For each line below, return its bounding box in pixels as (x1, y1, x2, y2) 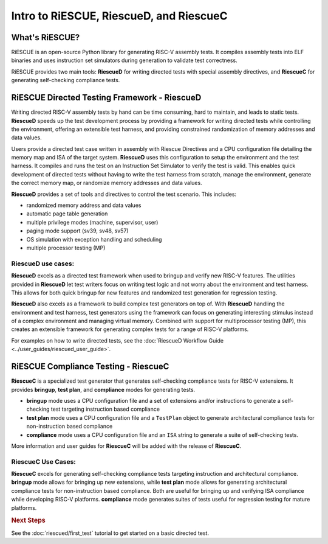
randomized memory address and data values (26, 201, 142, 209)
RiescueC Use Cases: (11, 457, 76, 466)
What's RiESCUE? (11, 32, 80, 43)
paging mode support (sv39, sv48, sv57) (26, 227, 129, 234)
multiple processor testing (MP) (26, 244, 106, 251)
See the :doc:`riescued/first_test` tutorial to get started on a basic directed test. (11, 529, 210, 537)
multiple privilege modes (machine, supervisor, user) (26, 218, 159, 226)
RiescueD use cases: (11, 259, 75, 268)
